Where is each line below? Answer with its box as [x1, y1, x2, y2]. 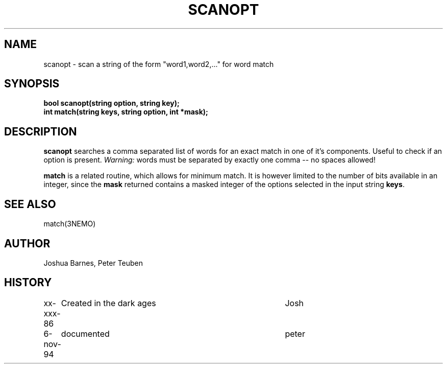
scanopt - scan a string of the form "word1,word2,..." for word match [43, 59, 274, 68]
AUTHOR [4, 237, 51, 250]
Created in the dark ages [61, 297, 156, 308]
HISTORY [4, 276, 52, 289]
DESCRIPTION [4, 125, 77, 138]
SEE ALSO [4, 197, 56, 211]
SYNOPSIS [4, 77, 60, 90]
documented [61, 328, 110, 339]
